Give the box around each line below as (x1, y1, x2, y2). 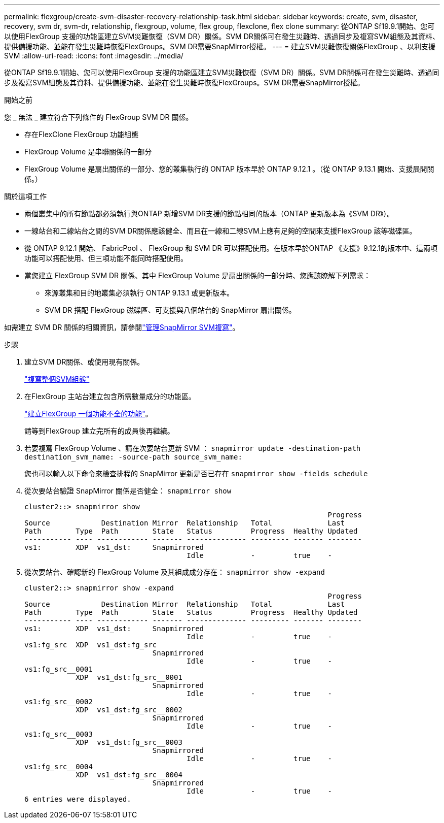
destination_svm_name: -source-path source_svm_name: (24, 453, 242, 461)
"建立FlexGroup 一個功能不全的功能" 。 (24, 409, 153, 418)
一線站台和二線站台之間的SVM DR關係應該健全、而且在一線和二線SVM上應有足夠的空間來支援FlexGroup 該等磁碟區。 (24, 226, 417, 235)
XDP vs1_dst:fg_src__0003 (76, 738, 182, 746)
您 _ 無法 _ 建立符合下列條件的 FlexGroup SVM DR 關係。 (4, 113, 193, 121)
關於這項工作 (4, 192, 47, 201)
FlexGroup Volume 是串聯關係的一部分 (24, 147, 152, 156)
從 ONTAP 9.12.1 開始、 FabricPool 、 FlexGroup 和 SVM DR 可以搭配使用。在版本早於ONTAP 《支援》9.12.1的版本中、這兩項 (24, 244, 437, 252)
